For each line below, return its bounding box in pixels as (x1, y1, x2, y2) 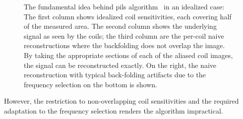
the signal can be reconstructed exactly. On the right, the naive (24, 59, 216, 70)
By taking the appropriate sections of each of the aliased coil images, (24, 50, 233, 60)
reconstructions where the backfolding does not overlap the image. (24, 40, 225, 51)
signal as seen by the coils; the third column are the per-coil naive (24, 30, 224, 41)
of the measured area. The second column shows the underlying (24, 21, 217, 31)
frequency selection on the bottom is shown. (24, 79, 157, 89)
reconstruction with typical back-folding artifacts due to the (24, 69, 206, 80)
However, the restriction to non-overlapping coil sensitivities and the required (4, 96, 239, 106)
